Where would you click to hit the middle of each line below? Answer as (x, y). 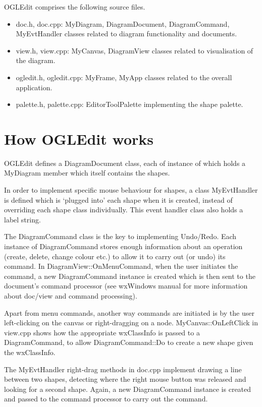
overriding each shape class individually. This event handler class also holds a (124, 210)
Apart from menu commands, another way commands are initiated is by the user (129, 312)
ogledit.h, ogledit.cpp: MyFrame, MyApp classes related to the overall (124, 77)
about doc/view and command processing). (71, 296)
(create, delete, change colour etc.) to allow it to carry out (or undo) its (115, 256)
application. (34, 87)
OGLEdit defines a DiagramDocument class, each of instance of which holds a (125, 163)
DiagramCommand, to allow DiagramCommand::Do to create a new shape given (129, 342)
